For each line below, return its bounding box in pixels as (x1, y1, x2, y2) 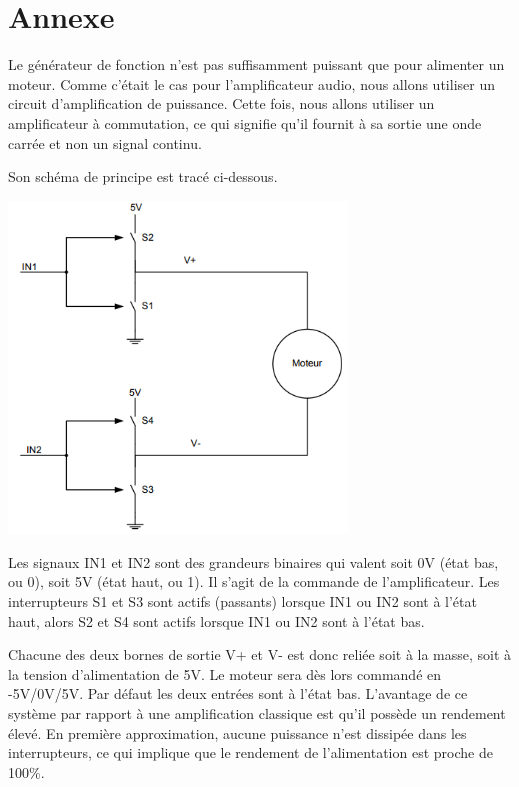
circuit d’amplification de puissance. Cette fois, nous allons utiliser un (8, 93, 435, 114)
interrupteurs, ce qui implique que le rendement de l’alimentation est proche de (8, 742, 493, 763)
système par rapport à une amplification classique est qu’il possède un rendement (8, 702, 506, 723)
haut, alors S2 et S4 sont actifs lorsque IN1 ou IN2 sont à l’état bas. (8, 610, 425, 631)
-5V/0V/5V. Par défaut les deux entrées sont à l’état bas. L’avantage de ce (8, 683, 468, 704)
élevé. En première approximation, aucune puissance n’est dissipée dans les (8, 722, 467, 743)
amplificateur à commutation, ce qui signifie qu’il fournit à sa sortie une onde (8, 112, 482, 133)
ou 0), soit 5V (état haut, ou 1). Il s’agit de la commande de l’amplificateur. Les (8, 571, 500, 592)
